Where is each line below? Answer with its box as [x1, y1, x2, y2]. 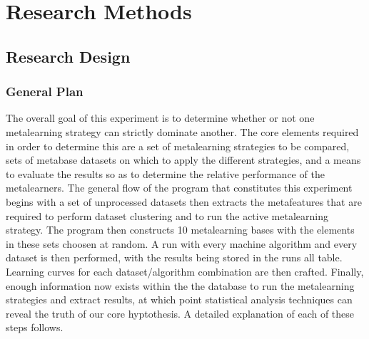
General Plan [6, 83, 84, 100]
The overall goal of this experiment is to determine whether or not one [6, 110, 315, 125]
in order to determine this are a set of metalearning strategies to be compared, [6, 138, 350, 153]
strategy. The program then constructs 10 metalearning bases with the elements [6, 222, 355, 237]
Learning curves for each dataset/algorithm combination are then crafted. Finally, [6, 264, 364, 278]
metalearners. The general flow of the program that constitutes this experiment [6, 180, 353, 195]
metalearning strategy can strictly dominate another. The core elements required [6, 124, 359, 139]
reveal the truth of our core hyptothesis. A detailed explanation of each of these [6, 306, 355, 320]
